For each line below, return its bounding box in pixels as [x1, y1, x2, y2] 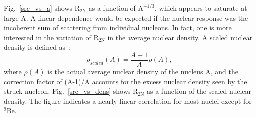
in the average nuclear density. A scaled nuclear [107, 32, 253, 42]
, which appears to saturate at [155, 3, 247, 13]
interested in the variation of [4, 32, 91, 42]
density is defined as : [4, 42, 71, 52]
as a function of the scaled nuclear [146, 86, 252, 96]
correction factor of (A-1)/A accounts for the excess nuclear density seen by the [4, 76, 247, 86]
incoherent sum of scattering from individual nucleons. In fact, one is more [4, 22, 232, 33]
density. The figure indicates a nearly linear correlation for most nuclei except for [4, 95, 252, 106]
